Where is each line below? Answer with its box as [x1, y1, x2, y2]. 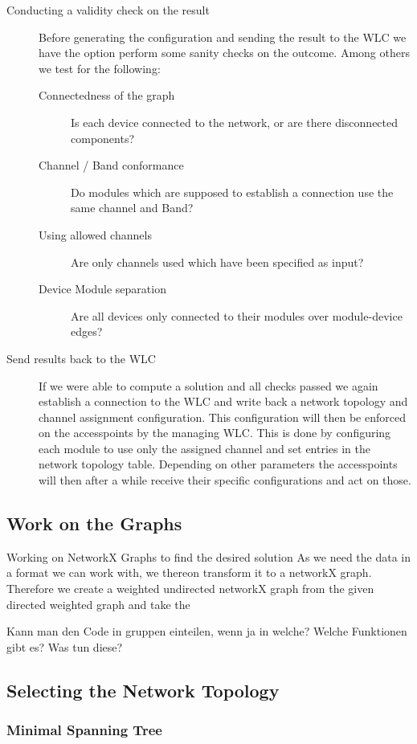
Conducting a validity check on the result [6, 2, 210, 18]
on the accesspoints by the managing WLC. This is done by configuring [39, 424, 391, 441]
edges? [71, 323, 103, 340]
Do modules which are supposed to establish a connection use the [71, 183, 394, 200]
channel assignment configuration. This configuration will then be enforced [39, 408, 406, 425]
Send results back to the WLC [6, 350, 156, 366]
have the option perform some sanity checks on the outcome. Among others [39, 44, 410, 61]
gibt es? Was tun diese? [6, 638, 123, 655]
